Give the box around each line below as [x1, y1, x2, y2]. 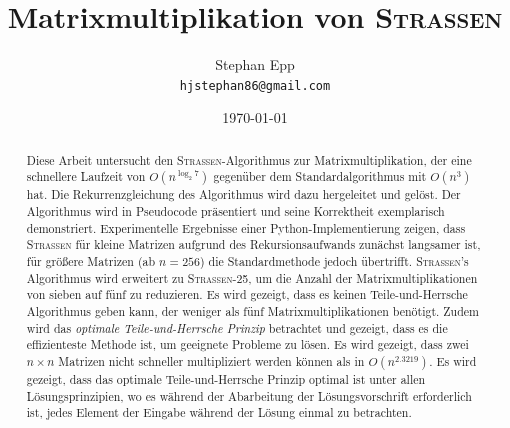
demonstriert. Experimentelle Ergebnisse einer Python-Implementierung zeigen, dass [26, 219, 466, 236]
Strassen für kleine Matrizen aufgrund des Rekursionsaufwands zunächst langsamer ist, [26, 236, 481, 253]
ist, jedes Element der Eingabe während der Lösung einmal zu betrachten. [26, 404, 412, 421]
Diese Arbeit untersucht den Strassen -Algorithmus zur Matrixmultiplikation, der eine [26, 151, 472, 168]
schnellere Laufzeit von [26, 168, 146, 185]
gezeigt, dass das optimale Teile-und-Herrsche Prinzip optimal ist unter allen [26, 371, 426, 388]
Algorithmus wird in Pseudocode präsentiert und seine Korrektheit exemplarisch [26, 203, 445, 220]
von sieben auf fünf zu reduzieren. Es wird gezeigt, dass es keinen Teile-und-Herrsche [26, 286, 468, 303]
